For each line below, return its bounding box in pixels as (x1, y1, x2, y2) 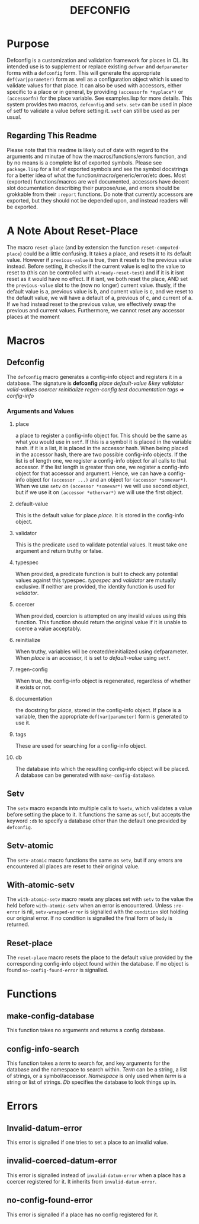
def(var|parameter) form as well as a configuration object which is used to (7, 75, 189, 83)
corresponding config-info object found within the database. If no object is (7, 960, 189, 967)
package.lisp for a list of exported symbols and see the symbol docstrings (7, 165, 188, 172)
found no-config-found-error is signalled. (7, 966, 109, 974)
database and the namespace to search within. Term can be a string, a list (7, 1066, 187, 1073)
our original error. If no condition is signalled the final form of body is (7, 915, 173, 922)
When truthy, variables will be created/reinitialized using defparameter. (15, 648, 188, 655)
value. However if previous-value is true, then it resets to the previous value (7, 256, 192, 263)
